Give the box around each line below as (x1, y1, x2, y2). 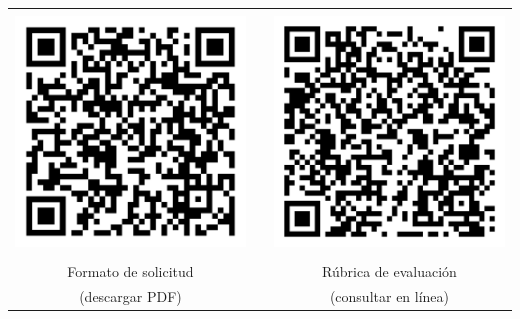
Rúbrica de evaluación (322, 261, 457, 282)
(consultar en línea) (329, 285, 450, 306)
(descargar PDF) (79, 285, 182, 306)
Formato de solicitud (67, 261, 194, 282)
